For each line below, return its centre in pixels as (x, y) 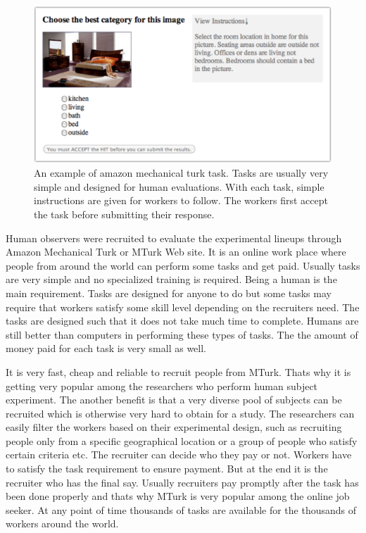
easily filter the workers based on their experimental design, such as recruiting (174, 427)
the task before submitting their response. (124, 214)
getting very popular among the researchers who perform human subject (162, 385)
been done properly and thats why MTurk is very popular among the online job (178, 496)
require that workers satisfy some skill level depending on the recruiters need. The (183, 307)
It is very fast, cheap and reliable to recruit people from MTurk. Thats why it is (178, 371)
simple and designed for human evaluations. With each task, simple (179, 186)
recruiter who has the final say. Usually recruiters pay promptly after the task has (182, 482)
